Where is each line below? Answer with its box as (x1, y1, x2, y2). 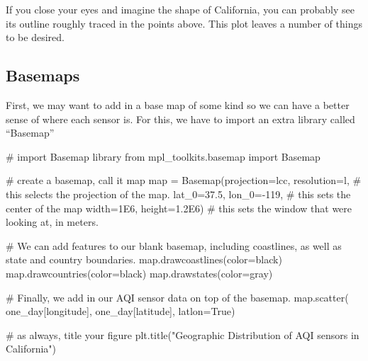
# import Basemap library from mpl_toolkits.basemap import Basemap (6, 149, 320, 164)
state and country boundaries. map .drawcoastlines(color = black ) (6, 252, 282, 267)
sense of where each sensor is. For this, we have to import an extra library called (6, 111, 355, 126)
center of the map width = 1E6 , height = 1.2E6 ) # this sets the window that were (6, 200, 352, 215)
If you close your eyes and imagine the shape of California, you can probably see (6, 2, 355, 16)
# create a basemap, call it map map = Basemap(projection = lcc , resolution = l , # (6, 173, 362, 188)
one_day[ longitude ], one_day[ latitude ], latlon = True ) (6, 304, 235, 319)
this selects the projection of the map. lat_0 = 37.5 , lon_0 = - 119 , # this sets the (6, 186, 351, 201)
